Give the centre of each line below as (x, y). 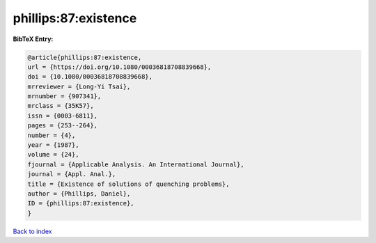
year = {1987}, (53, 145)
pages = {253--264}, (62, 126)
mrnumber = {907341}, (64, 96)
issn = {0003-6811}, (62, 116)
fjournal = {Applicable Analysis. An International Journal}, (136, 164)
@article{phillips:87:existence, (85, 57)
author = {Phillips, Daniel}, (79, 194)
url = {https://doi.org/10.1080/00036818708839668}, (119, 67)
